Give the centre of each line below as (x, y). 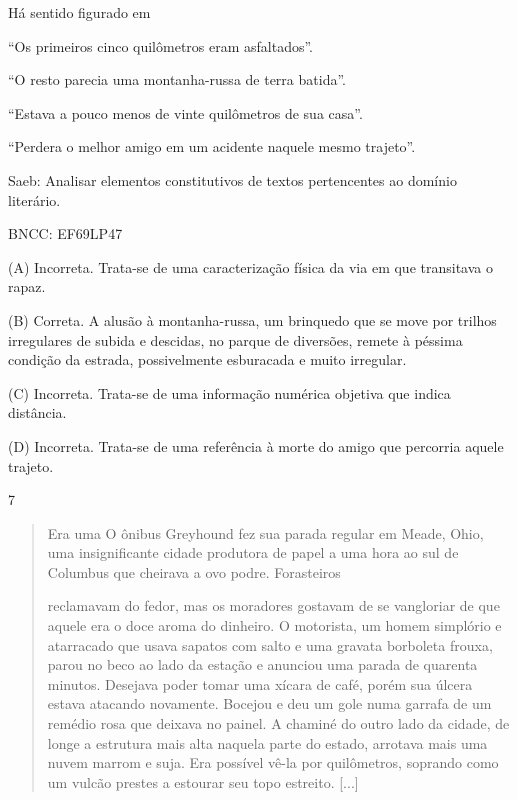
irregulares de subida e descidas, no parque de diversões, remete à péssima (235, 339)
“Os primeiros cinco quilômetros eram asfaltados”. (161, 45)
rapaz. (27, 286)
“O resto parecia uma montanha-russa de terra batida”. (177, 79)
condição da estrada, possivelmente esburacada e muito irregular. (207, 359)
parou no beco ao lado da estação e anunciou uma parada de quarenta (262, 664)
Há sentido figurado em (79, 12)
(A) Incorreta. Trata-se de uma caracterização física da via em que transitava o (250, 266)
